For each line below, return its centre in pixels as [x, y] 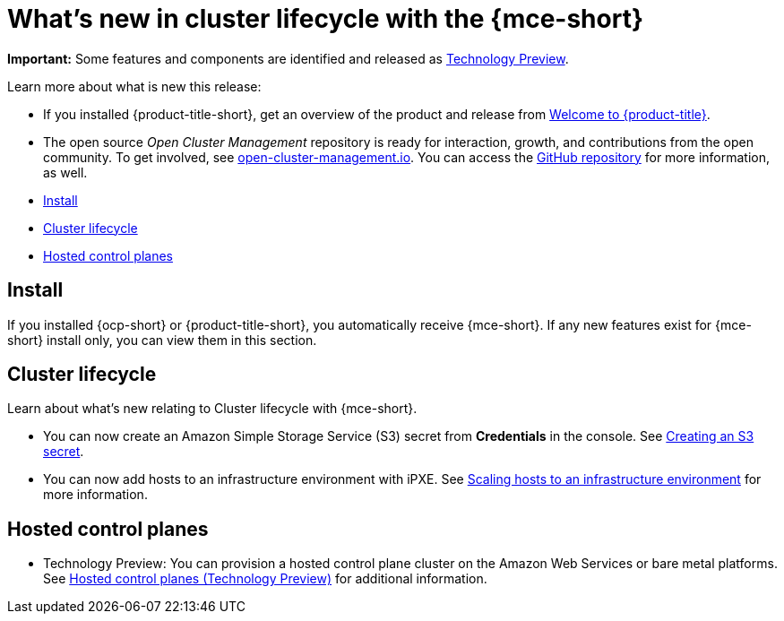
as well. [65, 172]
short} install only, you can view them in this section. [162, 340]
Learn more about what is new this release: [134, 86]
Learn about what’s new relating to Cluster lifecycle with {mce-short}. [212, 409]
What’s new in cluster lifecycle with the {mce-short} [326, 19]
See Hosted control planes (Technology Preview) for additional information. [265, 579]
